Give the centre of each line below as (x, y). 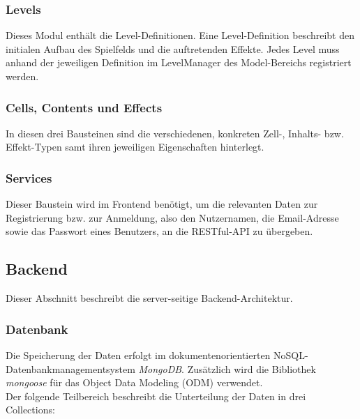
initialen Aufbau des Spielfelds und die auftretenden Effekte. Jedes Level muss (173, 48)
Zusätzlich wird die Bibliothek (252, 368)
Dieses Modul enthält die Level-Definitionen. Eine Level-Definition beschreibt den (180, 35)
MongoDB (160, 368)
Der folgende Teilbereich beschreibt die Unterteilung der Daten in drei (156, 396)
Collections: (30, 410)
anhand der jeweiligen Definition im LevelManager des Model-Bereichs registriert (179, 62)
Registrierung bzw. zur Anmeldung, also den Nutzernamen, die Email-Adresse (172, 217)
